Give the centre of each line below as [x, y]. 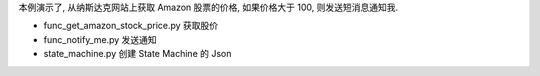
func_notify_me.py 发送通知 [100, 39]
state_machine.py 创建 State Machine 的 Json [137, 54]
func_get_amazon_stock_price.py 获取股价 [131, 26]
